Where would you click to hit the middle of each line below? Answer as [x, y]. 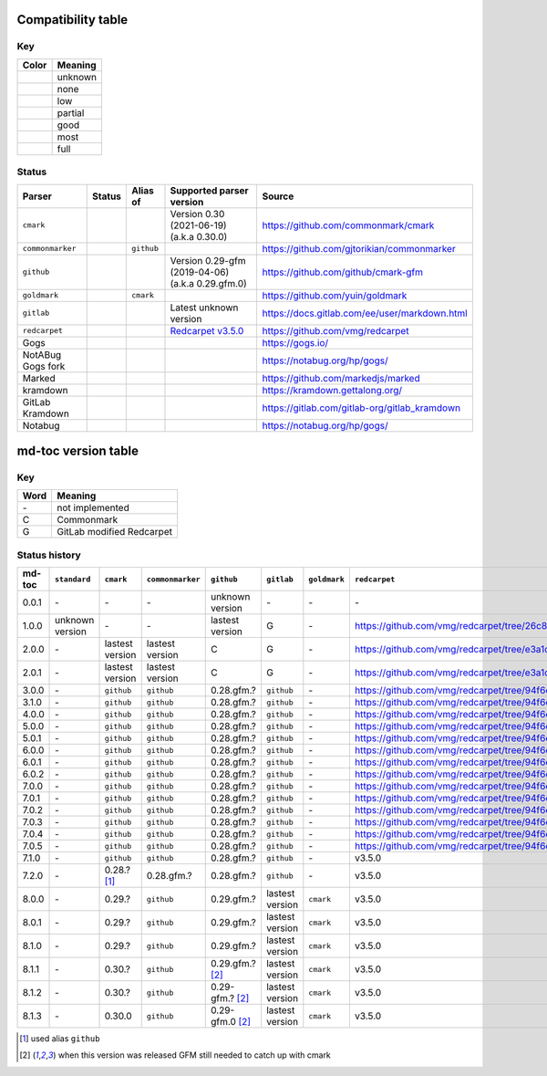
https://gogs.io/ [295, 342]
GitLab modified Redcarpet [115, 532]
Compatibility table [72, 20]
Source [278, 196]
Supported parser [210, 190]
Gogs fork [44, 366]
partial [71, 112]
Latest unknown [204, 308]
